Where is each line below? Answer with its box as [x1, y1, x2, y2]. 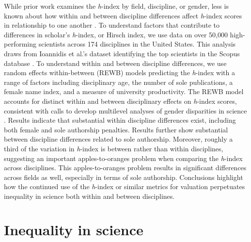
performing [4, 39, 36, 49]
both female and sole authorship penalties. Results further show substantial [4, 124, 228, 134]
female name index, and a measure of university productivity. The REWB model [4, 86, 244, 97]
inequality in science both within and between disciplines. [4, 191, 175, 201]
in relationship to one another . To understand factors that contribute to [4, 20, 220, 30]
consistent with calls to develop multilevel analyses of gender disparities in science [4, 105, 247, 115]
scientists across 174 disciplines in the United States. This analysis [38, 39, 236, 49]
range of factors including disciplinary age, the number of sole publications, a [4, 77, 233, 87]
